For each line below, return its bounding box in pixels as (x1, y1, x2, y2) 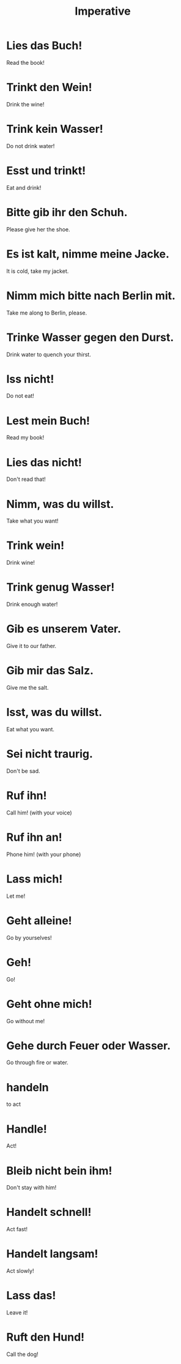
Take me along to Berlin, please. (6, 309, 87, 316)
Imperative (75, 4, 131, 18)
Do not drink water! (6, 142, 55, 149)
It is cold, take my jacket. (6, 267, 69, 275)
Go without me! (6, 1017, 45, 1024)
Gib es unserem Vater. (6, 622, 121, 636)
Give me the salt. (6, 684, 49, 691)
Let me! (6, 892, 26, 900)
